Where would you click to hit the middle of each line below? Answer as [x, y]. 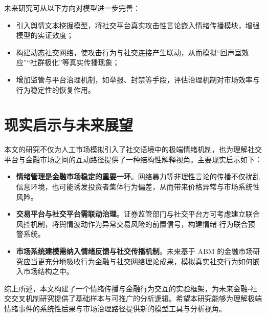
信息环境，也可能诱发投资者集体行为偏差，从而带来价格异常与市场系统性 [138, 187]
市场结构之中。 [48, 271]
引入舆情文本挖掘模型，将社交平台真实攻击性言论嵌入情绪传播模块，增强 [138, 25]
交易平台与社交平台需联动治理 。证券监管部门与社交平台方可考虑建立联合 [138, 214]
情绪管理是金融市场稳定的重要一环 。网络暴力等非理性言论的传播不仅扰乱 [138, 176]
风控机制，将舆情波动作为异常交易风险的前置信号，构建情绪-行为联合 [132, 224]
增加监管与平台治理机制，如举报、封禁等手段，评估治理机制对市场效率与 [138, 79]
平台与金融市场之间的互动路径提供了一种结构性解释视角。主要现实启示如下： [133, 159]
